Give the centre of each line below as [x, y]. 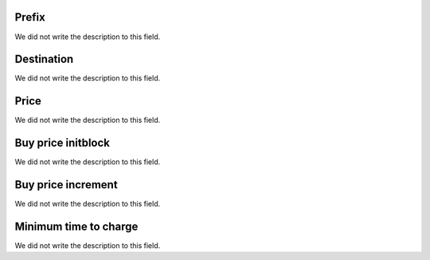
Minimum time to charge [76, 226]
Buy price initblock [63, 143]
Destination [44, 59]
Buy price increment [66, 185]
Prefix [30, 17]
